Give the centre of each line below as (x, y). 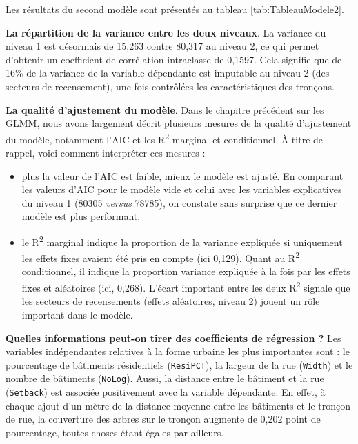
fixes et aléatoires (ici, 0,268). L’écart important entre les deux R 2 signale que (186, 286)
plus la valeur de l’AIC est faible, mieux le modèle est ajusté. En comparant (182, 175)
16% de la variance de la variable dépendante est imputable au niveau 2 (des (168, 73)
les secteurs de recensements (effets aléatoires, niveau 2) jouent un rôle (171, 301)
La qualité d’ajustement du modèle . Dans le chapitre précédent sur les (165, 109)
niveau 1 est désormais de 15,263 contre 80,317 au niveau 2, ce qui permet (162, 46)
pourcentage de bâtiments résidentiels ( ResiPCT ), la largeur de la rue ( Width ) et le (179, 364)
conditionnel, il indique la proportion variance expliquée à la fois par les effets (186, 271)
